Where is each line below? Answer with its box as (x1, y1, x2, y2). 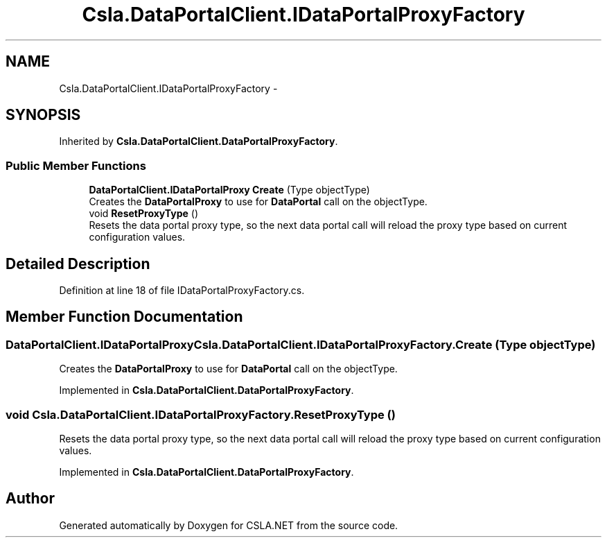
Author (6, 490, 55, 508)
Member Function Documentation (6, 308, 243, 326)
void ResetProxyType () (89, 207, 199, 220)
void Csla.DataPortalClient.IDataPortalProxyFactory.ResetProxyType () (6, 407, 396, 422)
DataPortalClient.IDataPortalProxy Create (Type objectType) (89, 184, 370, 196)
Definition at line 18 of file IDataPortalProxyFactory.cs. (59, 284, 305, 297)
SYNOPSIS (6, 106, 81, 124)
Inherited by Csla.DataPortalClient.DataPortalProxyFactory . (59, 135, 338, 148)
